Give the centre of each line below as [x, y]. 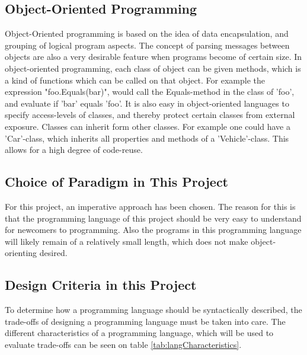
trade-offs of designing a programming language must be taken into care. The [145, 321]
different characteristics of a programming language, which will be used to [139, 333]
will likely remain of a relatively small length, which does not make [127, 241]
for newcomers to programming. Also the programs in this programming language [153, 230]
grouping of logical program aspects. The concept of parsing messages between [147, 45]
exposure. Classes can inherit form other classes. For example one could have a [148, 126]
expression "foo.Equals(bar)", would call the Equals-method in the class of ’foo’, [150, 92]
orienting [21, 253]
